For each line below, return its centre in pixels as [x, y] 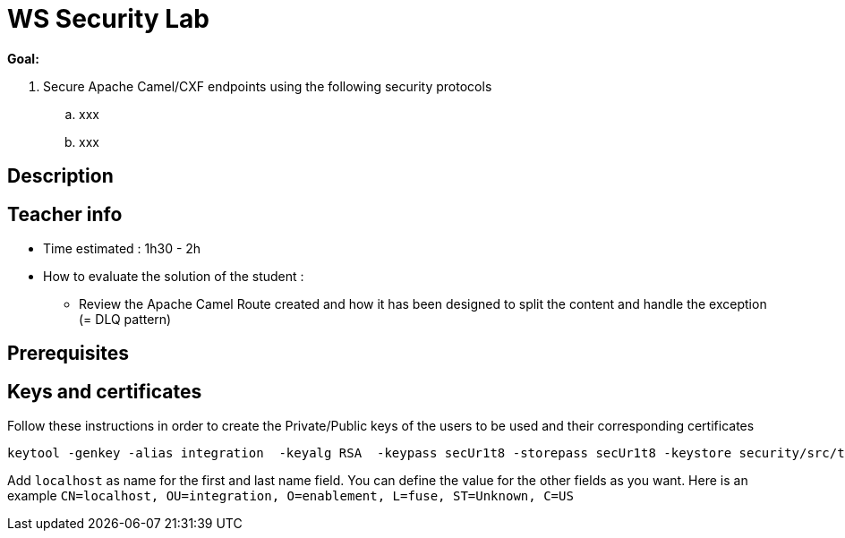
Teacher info [65, 214]
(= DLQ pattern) [125, 320]
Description [60, 176]
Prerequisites [68, 354]
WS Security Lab [108, 19]
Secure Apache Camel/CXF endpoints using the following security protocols [268, 86]
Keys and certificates [105, 391]
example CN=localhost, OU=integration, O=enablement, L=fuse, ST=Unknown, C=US [290, 496]
